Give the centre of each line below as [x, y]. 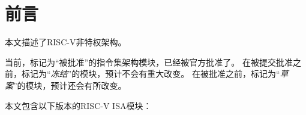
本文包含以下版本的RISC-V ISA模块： [78, 105]
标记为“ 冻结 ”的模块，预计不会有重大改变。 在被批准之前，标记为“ [151, 74]
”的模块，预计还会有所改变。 [70, 85]
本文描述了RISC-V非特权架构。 [66, 42]
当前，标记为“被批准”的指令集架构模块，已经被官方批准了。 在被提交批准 [149, 62]
